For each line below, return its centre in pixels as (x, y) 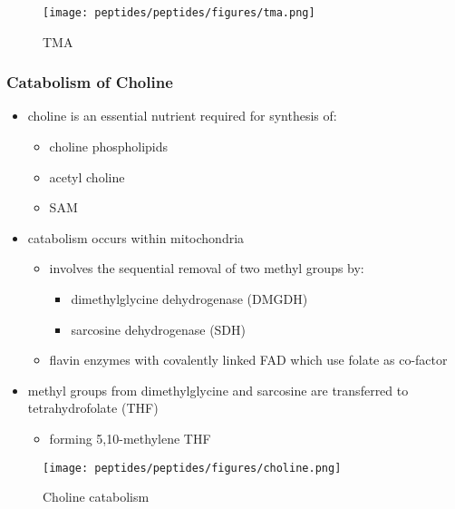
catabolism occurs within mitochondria (136, 237)
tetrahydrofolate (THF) (93, 408)
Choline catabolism (96, 497)
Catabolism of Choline (90, 82)
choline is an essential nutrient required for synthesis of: (182, 116)
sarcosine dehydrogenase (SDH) (159, 329)
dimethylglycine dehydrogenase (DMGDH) (189, 299)
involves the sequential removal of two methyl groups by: (207, 268)
